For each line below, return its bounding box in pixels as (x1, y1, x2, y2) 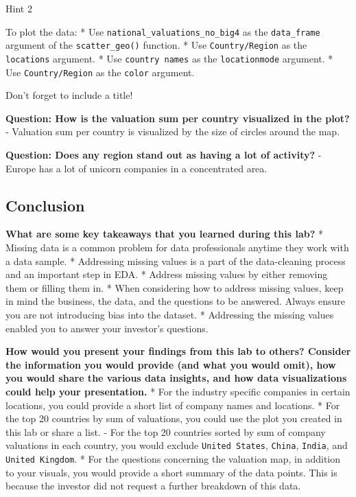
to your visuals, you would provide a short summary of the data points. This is (5, 465, 337, 479)
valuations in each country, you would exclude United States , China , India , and (5, 438, 348, 452)
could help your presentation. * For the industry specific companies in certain (5, 384, 351, 398)
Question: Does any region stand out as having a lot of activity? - (5, 148, 322, 161)
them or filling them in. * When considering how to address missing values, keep (5, 280, 344, 294)
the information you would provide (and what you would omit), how (5, 357, 336, 371)
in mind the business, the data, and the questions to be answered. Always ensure (5, 294, 345, 308)
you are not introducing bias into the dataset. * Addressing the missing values (5, 307, 334, 321)
